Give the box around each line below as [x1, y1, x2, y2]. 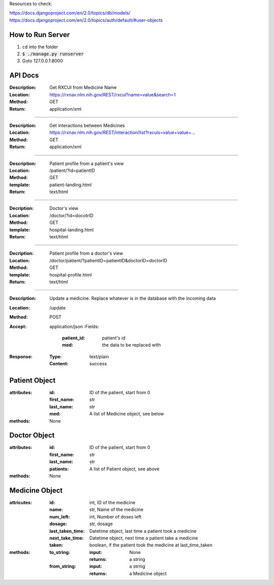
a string [129, 556, 146, 563]
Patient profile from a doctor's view [49, 250, 123, 256]
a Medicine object [129, 570, 167, 576]
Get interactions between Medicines [49, 122, 125, 128]
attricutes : [9, 499, 32, 505]
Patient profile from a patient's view [49, 160, 124, 166]
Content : [49, 361, 68, 367]
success [89, 361, 107, 367]
